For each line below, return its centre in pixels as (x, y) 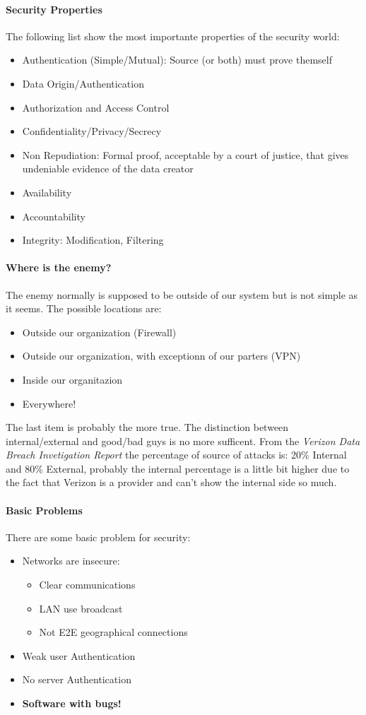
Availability (47, 192)
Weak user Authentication (79, 655)
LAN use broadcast (81, 608)
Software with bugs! (72, 703)
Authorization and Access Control (96, 107)
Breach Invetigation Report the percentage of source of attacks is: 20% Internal (176, 455)
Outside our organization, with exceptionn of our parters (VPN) (161, 356)
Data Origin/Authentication (83, 83)
